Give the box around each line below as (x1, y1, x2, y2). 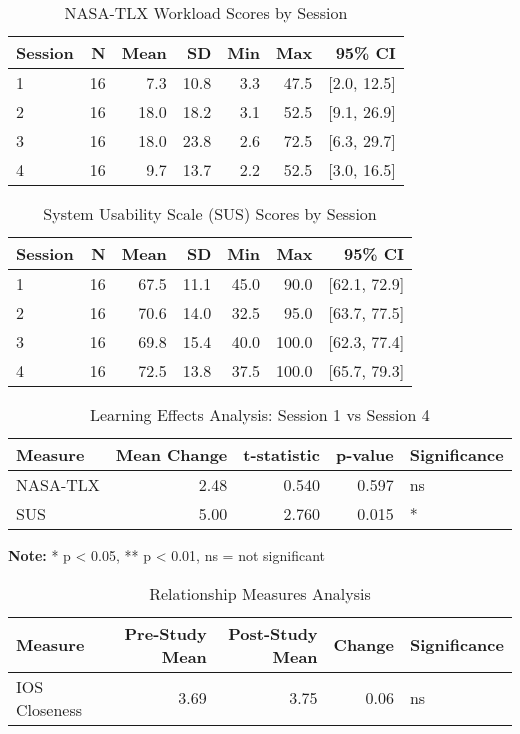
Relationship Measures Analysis (149, 581, 371, 605)
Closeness (16, 697, 83, 721)
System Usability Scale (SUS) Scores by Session (43, 202, 377, 225)
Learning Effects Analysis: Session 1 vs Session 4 (89, 403, 430, 426)
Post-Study (228, 621, 318, 645)
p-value (335, 443, 394, 466)
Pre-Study (124, 621, 207, 645)
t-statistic (243, 443, 320, 466)
